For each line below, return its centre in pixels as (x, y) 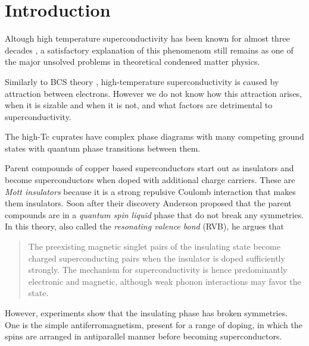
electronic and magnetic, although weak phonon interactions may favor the (165, 281)
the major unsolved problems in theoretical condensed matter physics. (132, 62)
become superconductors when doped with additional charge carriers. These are (150, 180)
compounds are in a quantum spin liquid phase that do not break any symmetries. (154, 214)
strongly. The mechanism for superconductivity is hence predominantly (158, 270)
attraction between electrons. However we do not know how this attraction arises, (153, 93)
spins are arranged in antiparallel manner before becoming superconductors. (143, 336)
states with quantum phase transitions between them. (103, 148)
